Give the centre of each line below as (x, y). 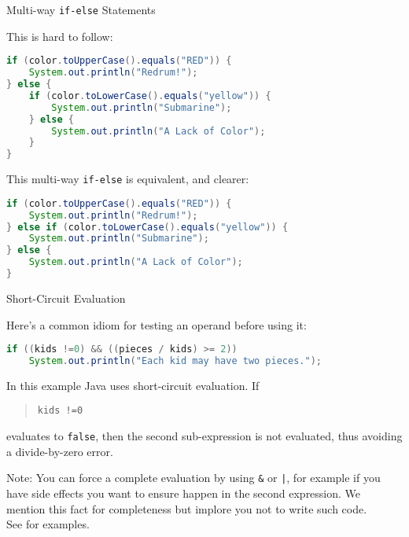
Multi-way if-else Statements (81, 9)
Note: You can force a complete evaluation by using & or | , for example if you (193, 478)
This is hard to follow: (60, 36)
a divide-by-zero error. (60, 451)
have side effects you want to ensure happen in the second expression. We (184, 493)
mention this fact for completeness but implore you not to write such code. (187, 508)
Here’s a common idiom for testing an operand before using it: (157, 324)
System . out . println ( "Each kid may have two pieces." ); (175, 360)
